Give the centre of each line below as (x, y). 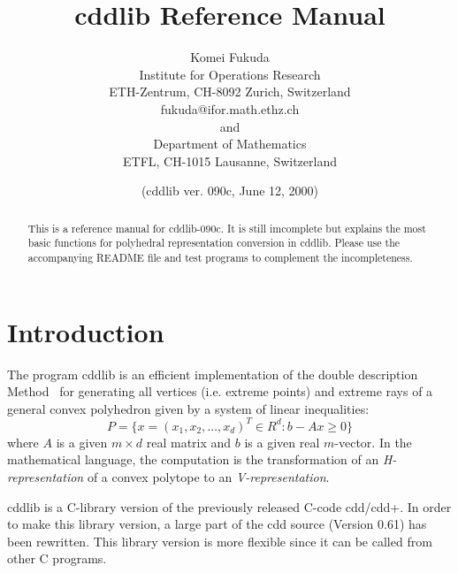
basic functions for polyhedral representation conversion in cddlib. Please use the (214, 243)
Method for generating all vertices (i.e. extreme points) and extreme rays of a (220, 391)
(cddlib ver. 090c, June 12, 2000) (230, 191)
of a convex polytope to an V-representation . (208, 477)
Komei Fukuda (230, 57)
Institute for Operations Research (230, 74)
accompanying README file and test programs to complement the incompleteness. (220, 257)
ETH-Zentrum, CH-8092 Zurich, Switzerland (230, 92)
